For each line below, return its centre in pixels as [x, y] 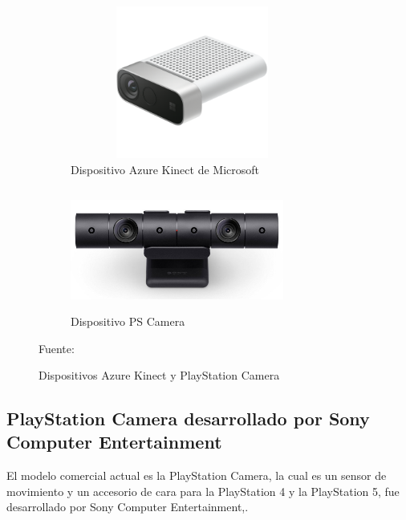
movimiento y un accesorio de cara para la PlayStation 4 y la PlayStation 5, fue [203, 491]
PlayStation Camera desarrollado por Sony [188, 418]
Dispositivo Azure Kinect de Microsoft [165, 169]
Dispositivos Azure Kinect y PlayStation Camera [159, 375]
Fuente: [57, 348]
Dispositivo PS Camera [128, 321]
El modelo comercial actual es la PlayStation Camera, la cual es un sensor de [197, 475]
